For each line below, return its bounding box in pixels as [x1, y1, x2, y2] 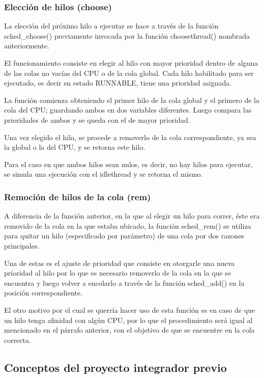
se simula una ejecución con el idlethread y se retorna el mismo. [4, 169, 203, 179]
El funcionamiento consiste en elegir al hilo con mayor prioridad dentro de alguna [4, 58, 258, 68]
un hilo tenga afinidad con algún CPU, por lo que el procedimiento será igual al [4, 314, 253, 325]
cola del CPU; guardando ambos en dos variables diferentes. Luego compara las [4, 104, 252, 115]
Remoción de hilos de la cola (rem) [4, 190, 151, 203]
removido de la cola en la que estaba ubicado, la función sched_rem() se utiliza [4, 220, 251, 231]
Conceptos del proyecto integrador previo [4, 359, 227, 375]
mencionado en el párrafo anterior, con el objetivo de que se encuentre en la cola [4, 325, 255, 335]
